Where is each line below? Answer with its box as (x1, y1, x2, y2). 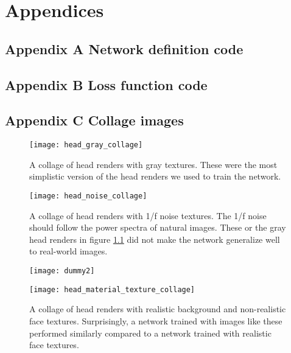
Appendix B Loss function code (5, 75, 208, 94)
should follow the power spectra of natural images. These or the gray (29, 221, 286, 234)
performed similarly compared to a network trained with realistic (29, 326, 272, 339)
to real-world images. (29, 245, 108, 257)
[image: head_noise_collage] (29, 191, 147, 200)
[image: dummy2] (29, 267, 95, 276)
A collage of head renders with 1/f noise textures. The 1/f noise (29, 209, 267, 222)
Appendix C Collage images (5, 111, 184, 130)
